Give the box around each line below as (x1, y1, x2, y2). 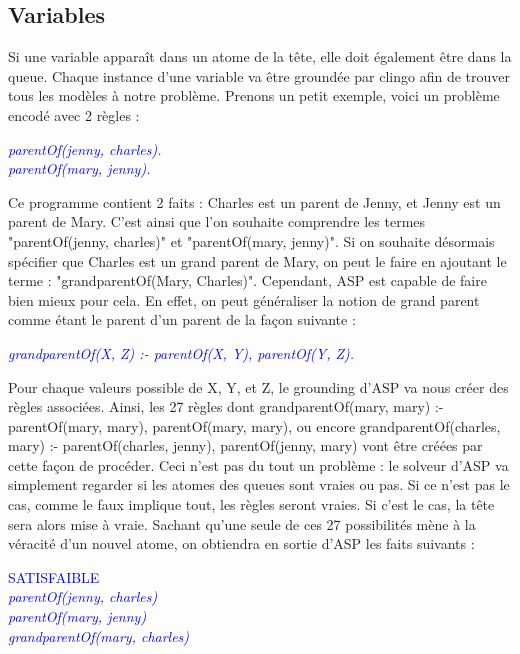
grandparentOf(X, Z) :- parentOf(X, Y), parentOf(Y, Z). (8, 342, 355, 363)
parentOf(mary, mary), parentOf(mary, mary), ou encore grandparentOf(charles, (8, 415, 501, 436)
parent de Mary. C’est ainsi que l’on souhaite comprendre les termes (8, 211, 426, 232)
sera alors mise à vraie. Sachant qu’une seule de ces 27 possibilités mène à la (8, 513, 476, 534)
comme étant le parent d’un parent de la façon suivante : (8, 309, 356, 330)
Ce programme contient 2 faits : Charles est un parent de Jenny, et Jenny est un (8, 191, 501, 212)
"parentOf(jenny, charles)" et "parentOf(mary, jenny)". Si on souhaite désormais (8, 230, 495, 251)
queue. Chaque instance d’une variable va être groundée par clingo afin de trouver (8, 65, 510, 86)
